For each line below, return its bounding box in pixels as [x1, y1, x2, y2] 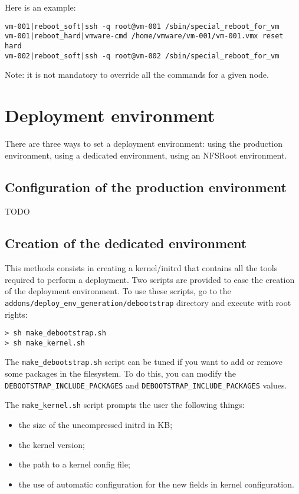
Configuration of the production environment [5, 177, 287, 196]
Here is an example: [5, 1, 76, 13]
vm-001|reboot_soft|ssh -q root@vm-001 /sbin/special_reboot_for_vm [5, 22, 280, 31]
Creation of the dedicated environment [5, 234, 247, 252]
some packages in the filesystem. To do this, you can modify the [5, 367, 236, 380]
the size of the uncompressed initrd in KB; [18, 419, 173, 431]
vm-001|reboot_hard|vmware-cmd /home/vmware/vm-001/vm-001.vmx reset [5, 32, 284, 41]
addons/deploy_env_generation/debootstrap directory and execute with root [5, 296, 291, 308]
